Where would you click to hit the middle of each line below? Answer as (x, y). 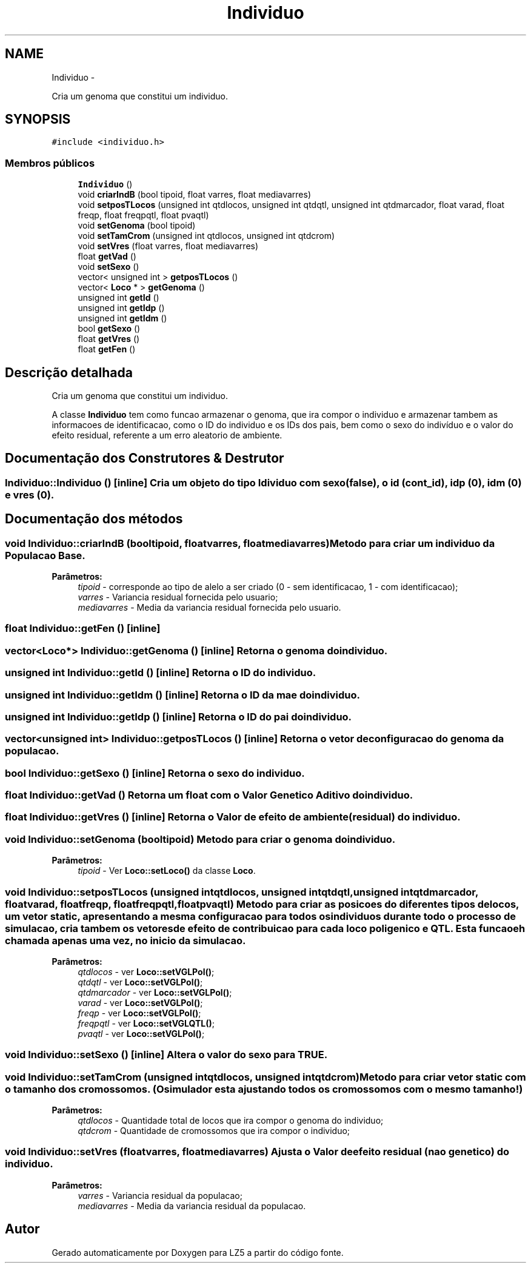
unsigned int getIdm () (122, 318)
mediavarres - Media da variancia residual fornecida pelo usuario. (209, 608)
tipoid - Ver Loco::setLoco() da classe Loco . (167, 871)
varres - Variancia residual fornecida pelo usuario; (178, 597)
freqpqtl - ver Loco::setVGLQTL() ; (146, 1023)
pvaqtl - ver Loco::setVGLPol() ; (141, 1033)
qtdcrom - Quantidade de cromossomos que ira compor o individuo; (214, 1131)
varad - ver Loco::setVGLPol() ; (140, 1002)
